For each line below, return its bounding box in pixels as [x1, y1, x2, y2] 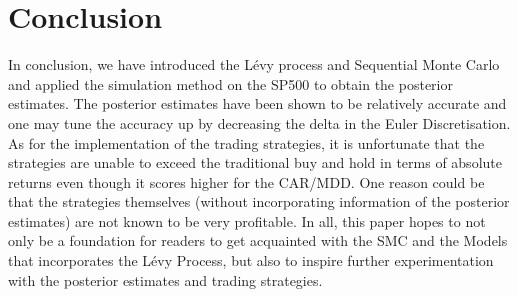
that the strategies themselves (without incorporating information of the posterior [8, 191, 510, 212]
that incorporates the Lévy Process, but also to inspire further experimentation [8, 250, 494, 271]
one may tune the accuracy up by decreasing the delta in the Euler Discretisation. [8, 112, 511, 133]
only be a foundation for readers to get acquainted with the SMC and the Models [8, 230, 508, 251]
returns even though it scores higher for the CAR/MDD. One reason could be [8, 171, 485, 192]
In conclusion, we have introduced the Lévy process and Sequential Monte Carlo [8, 54, 500, 75]
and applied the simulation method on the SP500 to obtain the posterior [8, 73, 453, 94]
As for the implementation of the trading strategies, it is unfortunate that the [8, 132, 485, 153]
